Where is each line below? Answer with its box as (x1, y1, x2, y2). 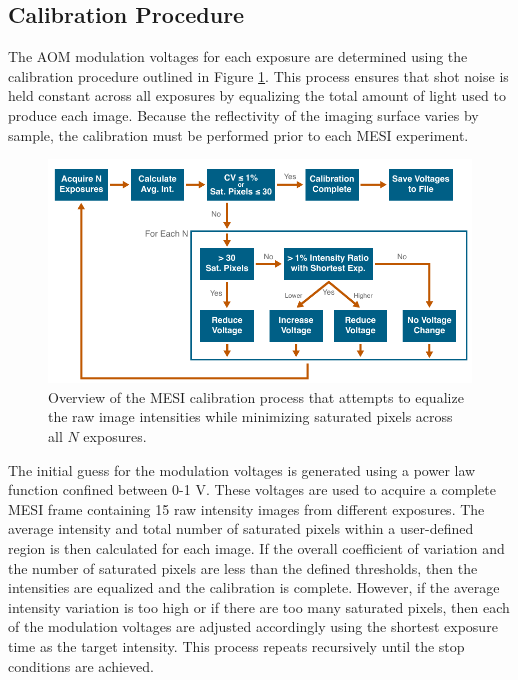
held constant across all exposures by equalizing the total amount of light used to (8, 85, 506, 106)
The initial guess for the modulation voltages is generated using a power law (8, 459, 476, 480)
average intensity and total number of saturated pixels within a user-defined (8, 518, 474, 539)
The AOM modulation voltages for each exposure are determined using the (8, 46, 468, 67)
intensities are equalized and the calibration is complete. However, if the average (8, 577, 500, 598)
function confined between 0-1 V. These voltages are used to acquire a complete (8, 479, 496, 500)
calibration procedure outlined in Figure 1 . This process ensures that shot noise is (8, 65, 509, 86)
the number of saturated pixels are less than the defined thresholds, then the (8, 557, 478, 578)
